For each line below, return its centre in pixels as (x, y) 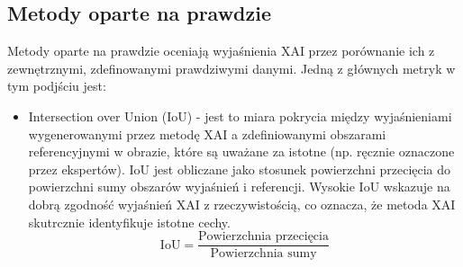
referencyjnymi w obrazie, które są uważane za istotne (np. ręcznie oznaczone (241, 151)
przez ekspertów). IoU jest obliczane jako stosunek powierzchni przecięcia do (240, 169)
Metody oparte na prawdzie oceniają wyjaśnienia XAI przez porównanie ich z (221, 51)
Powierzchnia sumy (263, 254)
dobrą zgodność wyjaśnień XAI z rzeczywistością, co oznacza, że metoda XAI (242, 204)
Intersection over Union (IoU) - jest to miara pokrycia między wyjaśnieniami (240, 116)
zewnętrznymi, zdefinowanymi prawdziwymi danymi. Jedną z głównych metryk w (231, 68)
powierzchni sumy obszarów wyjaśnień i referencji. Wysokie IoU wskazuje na (239, 187)
